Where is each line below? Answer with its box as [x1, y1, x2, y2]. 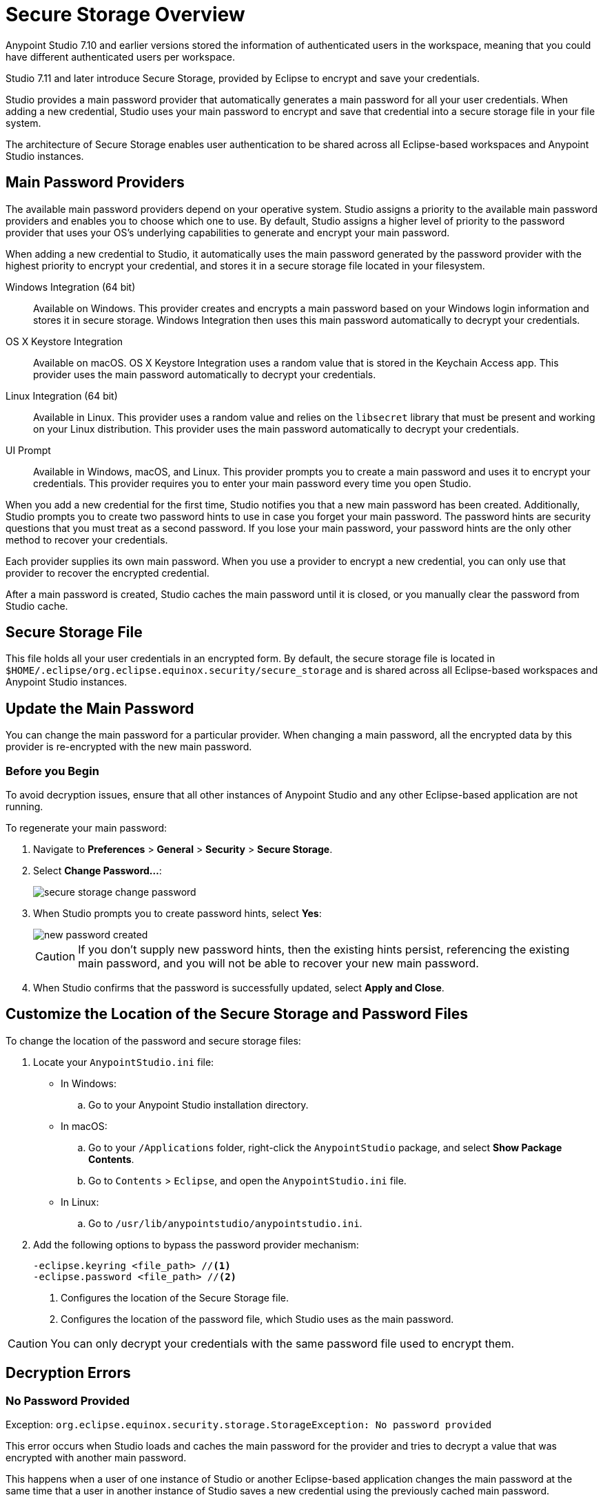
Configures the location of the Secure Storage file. [61, 1291, 289, 1304]
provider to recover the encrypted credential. [6, 566, 209, 579]
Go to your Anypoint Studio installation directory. [88, 1098, 309, 1111]
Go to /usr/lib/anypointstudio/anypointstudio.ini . [88, 1217, 362, 1229]
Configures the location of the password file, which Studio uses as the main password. [61, 1313, 454, 1325]
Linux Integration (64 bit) [6, 389, 118, 402]
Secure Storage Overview [6, 3, 245, 26]
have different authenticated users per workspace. [6, 50, 235, 63]
